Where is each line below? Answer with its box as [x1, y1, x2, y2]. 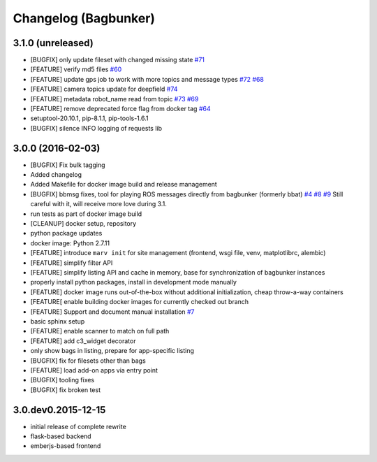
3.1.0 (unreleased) [13, 37, 94, 49]
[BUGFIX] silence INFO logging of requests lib [30, 124, 163, 132]
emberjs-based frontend [30, 442, 101, 450]
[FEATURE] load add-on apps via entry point [30, 366, 158, 374]
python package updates [30, 229, 103, 238]
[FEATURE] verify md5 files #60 [30, 65, 122, 73]
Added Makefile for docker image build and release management [30, 180, 218, 189]
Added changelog [30, 171, 82, 179]
